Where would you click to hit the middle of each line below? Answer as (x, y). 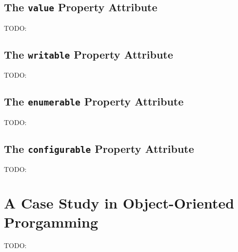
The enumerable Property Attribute (94, 101)
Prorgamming (51, 221)
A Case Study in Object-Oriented (119, 202)
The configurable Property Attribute (99, 148)
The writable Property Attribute (89, 54)
